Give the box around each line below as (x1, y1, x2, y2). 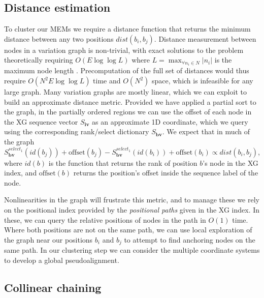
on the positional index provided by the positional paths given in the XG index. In (4, 204, 260, 215)
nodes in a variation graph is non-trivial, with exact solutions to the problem (4, 44, 244, 55)
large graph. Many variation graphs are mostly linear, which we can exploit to (4, 86, 247, 97)
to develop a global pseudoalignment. (4, 254, 119, 265)
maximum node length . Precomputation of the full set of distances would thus (4, 65, 249, 76)
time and (93, 75, 121, 86)
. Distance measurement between (154, 33, 256, 44)
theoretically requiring (4, 54, 73, 65)
